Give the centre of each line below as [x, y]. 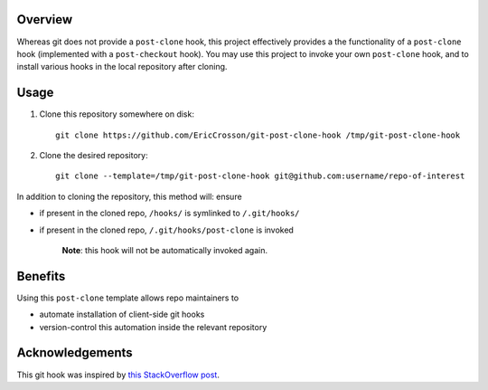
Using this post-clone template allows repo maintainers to [128, 298]
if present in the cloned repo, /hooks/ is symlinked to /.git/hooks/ [169, 214]
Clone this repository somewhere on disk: [117, 114]
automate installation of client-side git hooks [122, 314]
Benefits [41, 276]
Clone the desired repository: [94, 155]
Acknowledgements [75, 353]
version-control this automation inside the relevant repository [153, 327]
